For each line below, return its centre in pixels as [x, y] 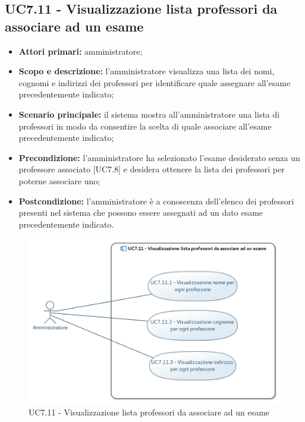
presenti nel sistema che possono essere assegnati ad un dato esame [141, 212]
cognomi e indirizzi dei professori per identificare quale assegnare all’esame [155, 82]
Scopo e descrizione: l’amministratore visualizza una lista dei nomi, [147, 71]
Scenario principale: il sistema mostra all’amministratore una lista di [149, 114]
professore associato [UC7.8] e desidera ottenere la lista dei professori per [152, 169]
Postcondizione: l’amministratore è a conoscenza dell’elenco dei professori [156, 201]
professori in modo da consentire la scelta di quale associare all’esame [145, 126]
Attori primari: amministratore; [81, 51]
